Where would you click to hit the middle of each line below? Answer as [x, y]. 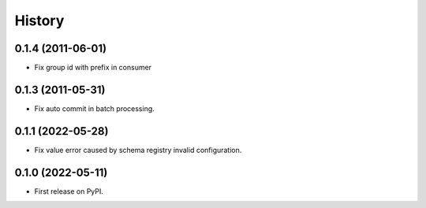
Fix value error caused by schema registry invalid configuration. [138, 150]
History [39, 20]
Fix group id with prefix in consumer [93, 68]
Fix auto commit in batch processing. [95, 108]
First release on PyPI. [69, 191]
